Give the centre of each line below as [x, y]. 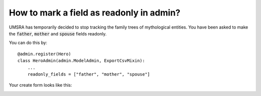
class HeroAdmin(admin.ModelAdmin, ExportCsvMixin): [81, 61]
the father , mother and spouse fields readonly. [58, 33]
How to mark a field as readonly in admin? [95, 13]
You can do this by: [28, 43]
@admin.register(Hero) [44, 54]
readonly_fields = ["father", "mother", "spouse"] [89, 74]
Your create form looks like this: [41, 85]
